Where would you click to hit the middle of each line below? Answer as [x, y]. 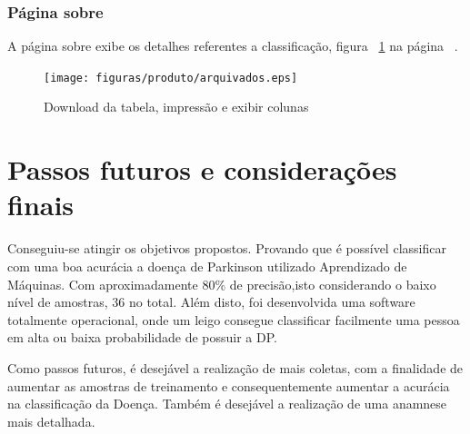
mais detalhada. [51, 421]
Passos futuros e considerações [202, 169]
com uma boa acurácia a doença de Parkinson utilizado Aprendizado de [207, 266]
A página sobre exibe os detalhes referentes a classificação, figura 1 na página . [233, 46]
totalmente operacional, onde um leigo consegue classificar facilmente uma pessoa [234, 319]
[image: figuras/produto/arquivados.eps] [171, 78]
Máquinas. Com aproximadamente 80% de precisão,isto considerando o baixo [222, 284]
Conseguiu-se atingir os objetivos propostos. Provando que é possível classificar [227, 248]
